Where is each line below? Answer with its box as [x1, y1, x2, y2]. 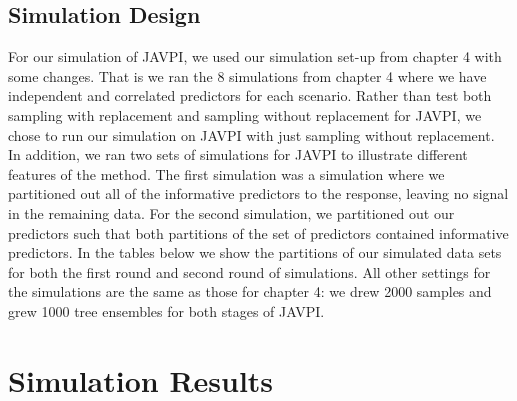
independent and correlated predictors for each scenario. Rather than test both [8, 85, 492, 106]
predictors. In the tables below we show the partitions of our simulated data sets [8, 242, 502, 263]
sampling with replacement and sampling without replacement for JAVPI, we [8, 104, 482, 125]
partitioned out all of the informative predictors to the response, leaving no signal [8, 183, 509, 204]
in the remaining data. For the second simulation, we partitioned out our [8, 202, 455, 223]
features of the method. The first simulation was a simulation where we [8, 163, 445, 184]
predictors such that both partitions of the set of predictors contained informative [8, 222, 509, 243]
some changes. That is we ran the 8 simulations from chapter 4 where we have [8, 65, 487, 86]
